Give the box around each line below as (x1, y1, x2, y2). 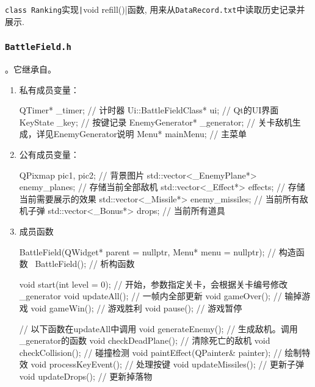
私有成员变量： (19, 83, 79, 96)
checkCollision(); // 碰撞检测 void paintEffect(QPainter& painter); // (19, 346, 282, 358)
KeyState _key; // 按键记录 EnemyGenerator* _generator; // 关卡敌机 (19, 115, 292, 128)
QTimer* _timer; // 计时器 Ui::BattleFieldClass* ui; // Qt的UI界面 (19, 104, 279, 116)
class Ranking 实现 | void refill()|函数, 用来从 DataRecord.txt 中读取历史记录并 (5, 3, 305, 15)
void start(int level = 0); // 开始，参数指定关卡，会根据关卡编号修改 (19, 277, 288, 290)
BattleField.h (5, 42, 71, 52)
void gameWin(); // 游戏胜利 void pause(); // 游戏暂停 (31, 301, 242, 314)
